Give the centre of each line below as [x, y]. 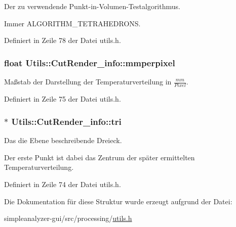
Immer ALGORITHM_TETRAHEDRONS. [72, 23]
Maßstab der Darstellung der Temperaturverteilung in [88, 81]
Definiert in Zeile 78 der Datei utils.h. [63, 40]
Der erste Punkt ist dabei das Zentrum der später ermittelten [100, 157]
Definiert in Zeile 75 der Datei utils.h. [63, 99]
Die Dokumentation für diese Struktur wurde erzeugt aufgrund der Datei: [118, 201]
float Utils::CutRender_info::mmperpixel [90, 62]
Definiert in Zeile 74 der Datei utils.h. [63, 184]
